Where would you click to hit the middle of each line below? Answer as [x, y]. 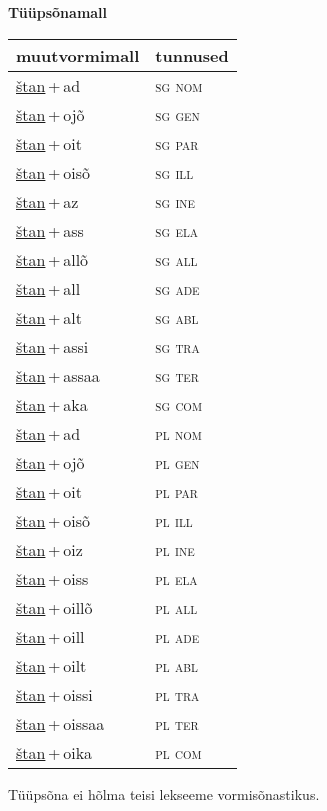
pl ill [174, 520]
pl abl [176, 665]
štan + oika [54, 752]
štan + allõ [52, 259]
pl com [178, 752]
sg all [176, 259]
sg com [178, 404]
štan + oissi [54, 694]
